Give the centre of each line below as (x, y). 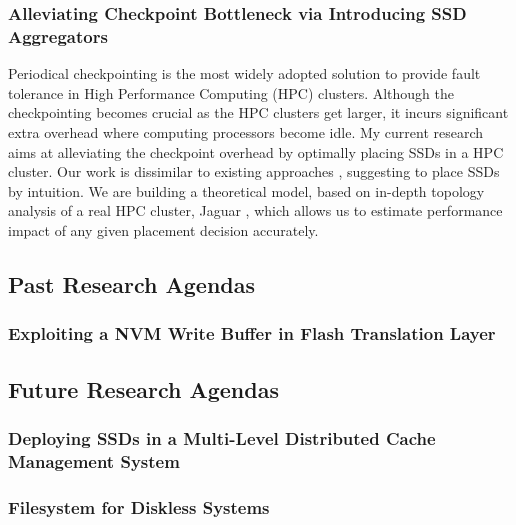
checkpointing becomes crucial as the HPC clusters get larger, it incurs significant (258, 112)
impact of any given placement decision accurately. (163, 229)
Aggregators (58, 35)
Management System (94, 460)
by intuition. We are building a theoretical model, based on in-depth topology (246, 190)
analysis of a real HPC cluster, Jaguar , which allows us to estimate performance (255, 210)
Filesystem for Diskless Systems (139, 506)
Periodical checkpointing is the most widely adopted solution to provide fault (244, 73)
